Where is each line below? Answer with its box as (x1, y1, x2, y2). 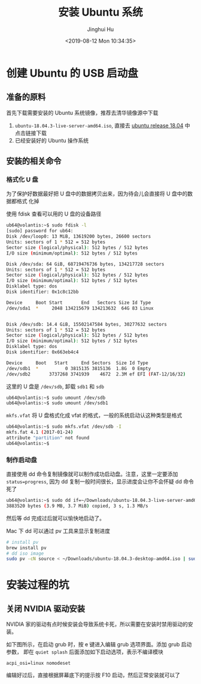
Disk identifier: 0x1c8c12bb (6, 289, 79, 295)
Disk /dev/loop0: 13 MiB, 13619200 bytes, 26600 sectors (6, 234, 151, 240)
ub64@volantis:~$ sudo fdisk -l (6, 222, 87, 228)
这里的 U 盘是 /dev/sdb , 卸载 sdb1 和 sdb (6, 383, 105, 390)
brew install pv (6, 544, 47, 551)
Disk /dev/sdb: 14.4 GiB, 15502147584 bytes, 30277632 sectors (6, 321, 167, 327)
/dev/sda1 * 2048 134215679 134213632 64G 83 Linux (6, 305, 154, 311)
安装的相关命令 (6, 156, 62, 167)
